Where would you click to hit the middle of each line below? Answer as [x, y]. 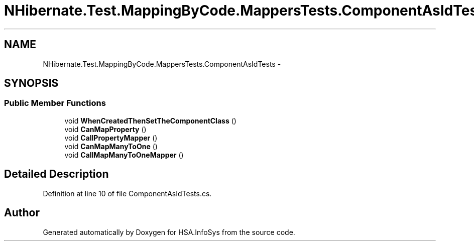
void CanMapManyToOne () [111, 146]
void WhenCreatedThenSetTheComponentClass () [150, 120]
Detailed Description [56, 174]
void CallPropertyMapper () [111, 138]
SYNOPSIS [31, 83]
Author [22, 213]
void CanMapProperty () [105, 129]
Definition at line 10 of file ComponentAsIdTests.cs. [127, 193]
